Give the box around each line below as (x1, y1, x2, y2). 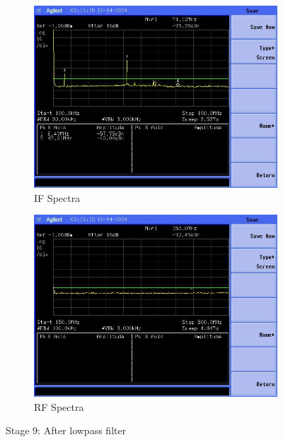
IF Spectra (34, 190, 81, 205)
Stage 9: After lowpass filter (6, 423, 127, 438)
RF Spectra (34, 399, 84, 414)
